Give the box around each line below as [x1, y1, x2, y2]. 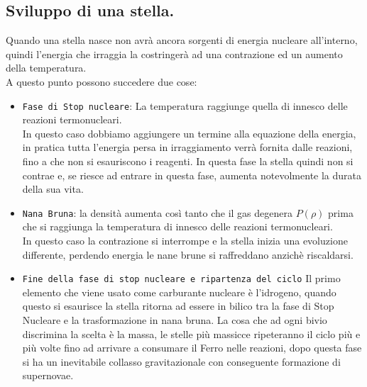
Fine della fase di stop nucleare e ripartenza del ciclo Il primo [22, 271, 341, 286]
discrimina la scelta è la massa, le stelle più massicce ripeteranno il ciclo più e [22, 326, 361, 341]
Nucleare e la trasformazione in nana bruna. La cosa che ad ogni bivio [22, 313, 327, 327]
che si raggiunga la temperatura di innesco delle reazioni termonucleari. [22, 219, 333, 234]
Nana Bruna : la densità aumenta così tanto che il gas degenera [22, 205, 293, 220]
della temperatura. [6, 60, 87, 75]
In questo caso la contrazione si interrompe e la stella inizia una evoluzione [22, 233, 348, 248]
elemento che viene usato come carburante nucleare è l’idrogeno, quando [22, 284, 336, 299]
